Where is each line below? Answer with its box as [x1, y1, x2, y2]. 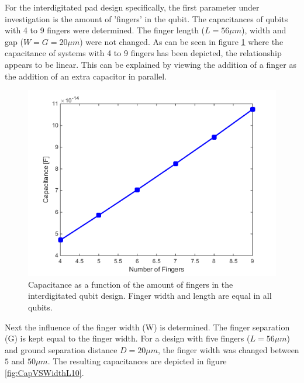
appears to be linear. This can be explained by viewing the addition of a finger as [5, 58, 296, 70]
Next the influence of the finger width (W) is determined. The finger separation [5, 320, 290, 333]
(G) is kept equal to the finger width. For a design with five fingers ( [5, 332, 250, 344]
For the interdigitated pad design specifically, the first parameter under [5, 1, 260, 13]
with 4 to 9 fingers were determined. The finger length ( [5, 24, 205, 36]
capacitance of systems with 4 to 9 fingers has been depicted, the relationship [5, 47, 282, 59]
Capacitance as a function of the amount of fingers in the [28, 278, 233, 290]
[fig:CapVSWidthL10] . [5, 366, 84, 378]
